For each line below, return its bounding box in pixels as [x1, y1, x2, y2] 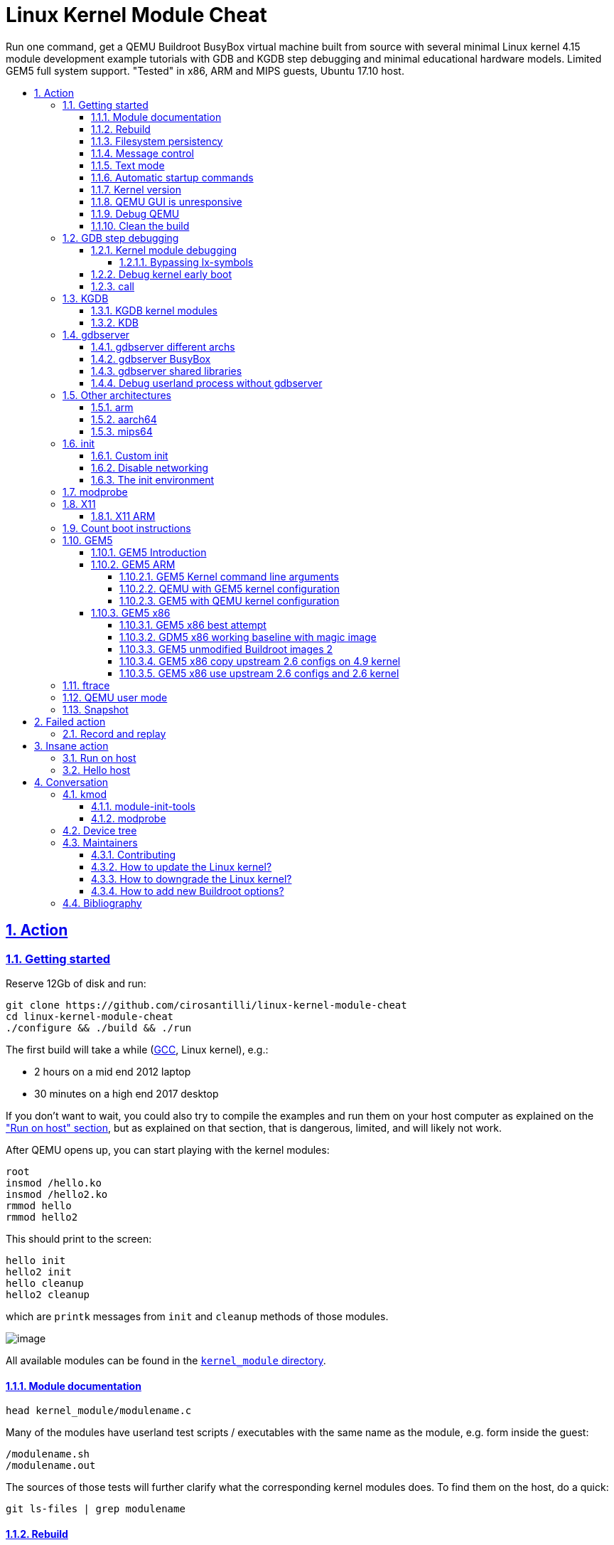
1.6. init [63, 437, 95, 450]
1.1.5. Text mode [91, 159, 165, 171]
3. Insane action [34, 739, 109, 752]
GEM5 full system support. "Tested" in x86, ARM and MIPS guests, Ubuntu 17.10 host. [6, 64, 404, 77]
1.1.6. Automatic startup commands [91, 171, 254, 184]
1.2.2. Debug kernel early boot [91, 267, 232, 280]
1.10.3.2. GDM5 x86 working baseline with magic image [119, 630, 377, 643]
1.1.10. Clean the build [91, 219, 190, 232]
